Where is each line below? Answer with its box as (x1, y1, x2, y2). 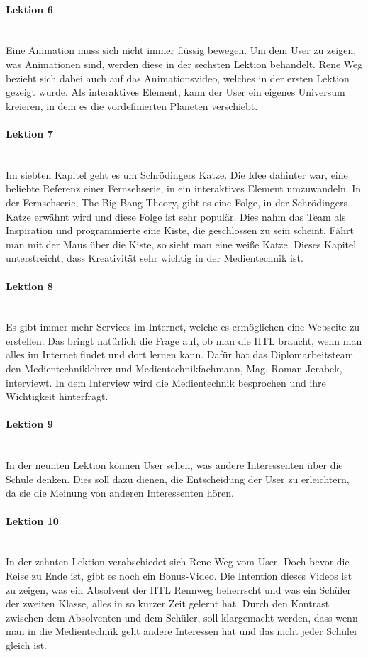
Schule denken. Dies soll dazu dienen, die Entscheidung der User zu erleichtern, (6, 471, 350, 486)
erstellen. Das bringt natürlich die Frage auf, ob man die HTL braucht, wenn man (6, 333, 362, 348)
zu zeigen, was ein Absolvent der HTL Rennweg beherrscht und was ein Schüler (6, 582, 351, 597)
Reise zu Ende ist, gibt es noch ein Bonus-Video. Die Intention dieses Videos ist (6, 568, 352, 583)
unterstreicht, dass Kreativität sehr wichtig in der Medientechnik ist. (6, 250, 303, 265)
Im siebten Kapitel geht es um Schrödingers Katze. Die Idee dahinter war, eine (6, 167, 348, 182)
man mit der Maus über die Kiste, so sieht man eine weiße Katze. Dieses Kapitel (6, 236, 357, 251)
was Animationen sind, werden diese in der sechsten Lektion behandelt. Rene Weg (6, 56, 363, 71)
